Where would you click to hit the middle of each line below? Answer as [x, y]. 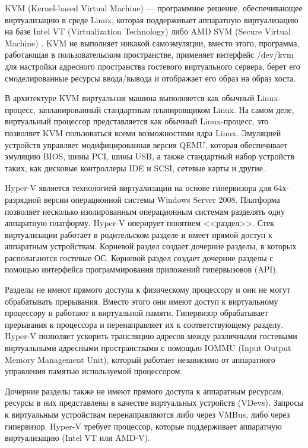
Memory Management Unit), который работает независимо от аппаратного [140, 359]
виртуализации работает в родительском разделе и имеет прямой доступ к [139, 234]
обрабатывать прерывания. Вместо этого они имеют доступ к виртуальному [142, 301]
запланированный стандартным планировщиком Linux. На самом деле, [166, 109]
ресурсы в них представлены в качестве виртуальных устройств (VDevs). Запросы [154, 402]
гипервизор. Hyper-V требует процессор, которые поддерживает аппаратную [143, 426]
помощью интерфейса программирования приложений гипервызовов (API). [142, 269]
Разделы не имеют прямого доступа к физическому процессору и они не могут [148, 289]
